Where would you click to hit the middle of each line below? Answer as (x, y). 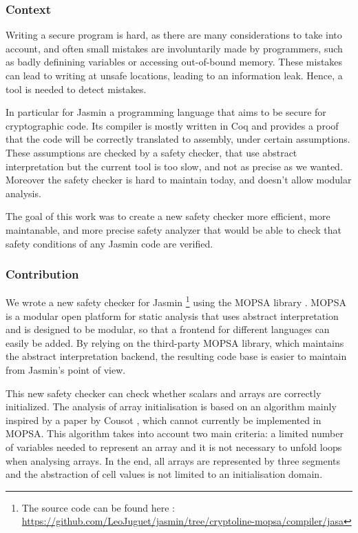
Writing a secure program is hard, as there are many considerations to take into (174, 35)
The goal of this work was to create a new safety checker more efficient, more (168, 216)
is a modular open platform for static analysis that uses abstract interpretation (172, 315)
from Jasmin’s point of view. (66, 369)
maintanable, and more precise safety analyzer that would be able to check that (173, 229)
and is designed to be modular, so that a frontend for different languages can (168, 329)
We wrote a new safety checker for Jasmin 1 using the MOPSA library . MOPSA (176, 301)
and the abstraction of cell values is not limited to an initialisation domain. (164, 474)
